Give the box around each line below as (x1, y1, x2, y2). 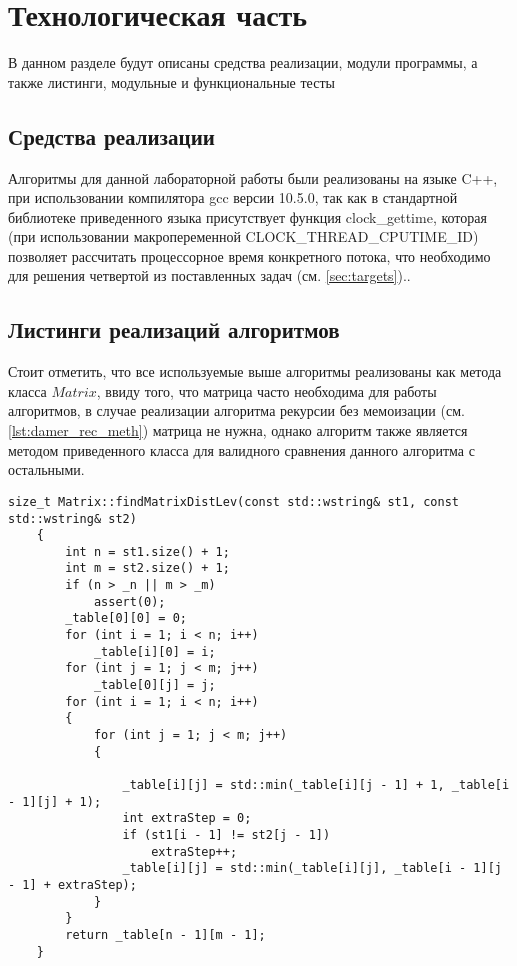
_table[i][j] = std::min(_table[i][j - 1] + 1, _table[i (122, 778, 510, 792)
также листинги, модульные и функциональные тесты (8, 71, 335, 92)
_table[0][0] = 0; (65, 611, 187, 626)
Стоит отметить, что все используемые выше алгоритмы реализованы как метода (8, 361, 502, 382)
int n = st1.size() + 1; (65, 544, 230, 559)
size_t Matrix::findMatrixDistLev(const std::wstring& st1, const (8, 494, 460, 509)
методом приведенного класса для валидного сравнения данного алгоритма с (8, 439, 475, 460)
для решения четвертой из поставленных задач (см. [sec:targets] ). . (8, 265, 411, 286)
